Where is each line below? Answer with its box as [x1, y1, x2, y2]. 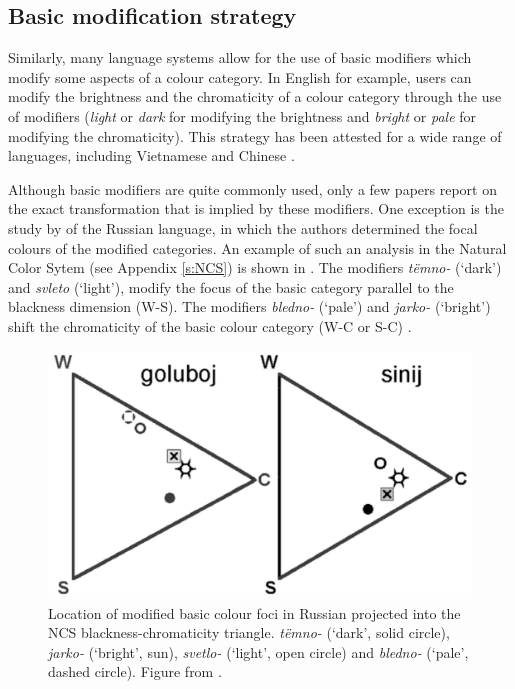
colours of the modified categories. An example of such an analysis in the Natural [8, 237, 507, 258]
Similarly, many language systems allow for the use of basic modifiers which [8, 47, 472, 68]
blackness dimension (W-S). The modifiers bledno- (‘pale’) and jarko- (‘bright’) [8, 296, 491, 317]
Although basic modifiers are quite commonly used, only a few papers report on [8, 178, 497, 199]
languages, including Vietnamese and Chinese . [8, 145, 295, 166]
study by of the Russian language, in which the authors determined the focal [8, 217, 478, 238]
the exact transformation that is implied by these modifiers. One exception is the [8, 198, 504, 219]
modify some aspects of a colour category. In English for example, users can [8, 66, 472, 87]
